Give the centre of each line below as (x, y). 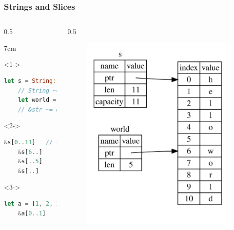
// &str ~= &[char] (49, 109)
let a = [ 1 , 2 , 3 (32, 203)
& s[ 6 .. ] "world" (60, 152)
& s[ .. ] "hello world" (70, 171)
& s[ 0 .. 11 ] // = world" (56, 142)
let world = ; (56, 100)
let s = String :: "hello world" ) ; (67, 81)
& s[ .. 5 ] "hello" (60, 162)
